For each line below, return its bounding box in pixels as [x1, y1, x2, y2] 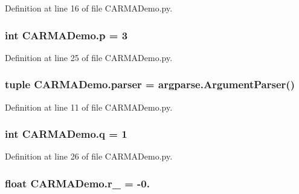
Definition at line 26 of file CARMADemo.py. [5, 150, 173, 163]
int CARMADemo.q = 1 [5, 126, 127, 141]
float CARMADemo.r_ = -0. [5, 175, 150, 190]
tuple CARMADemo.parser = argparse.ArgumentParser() [5, 77, 295, 92]
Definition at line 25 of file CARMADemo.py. [5, 51, 173, 63]
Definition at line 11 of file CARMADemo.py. [5, 100, 173, 113]
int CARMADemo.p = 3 [5, 27, 128, 42]
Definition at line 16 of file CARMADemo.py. [5, 2, 173, 14]
